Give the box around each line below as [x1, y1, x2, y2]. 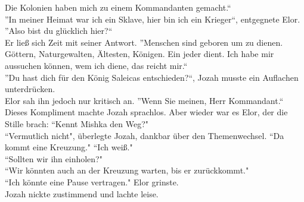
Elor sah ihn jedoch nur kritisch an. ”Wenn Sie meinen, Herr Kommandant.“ [5, 94, 284, 106]
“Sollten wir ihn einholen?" [5, 152, 103, 165]
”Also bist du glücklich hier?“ [5, 24, 113, 37]
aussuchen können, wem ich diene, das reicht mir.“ [5, 59, 188, 71]
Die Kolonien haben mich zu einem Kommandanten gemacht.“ [5, 1, 231, 13]
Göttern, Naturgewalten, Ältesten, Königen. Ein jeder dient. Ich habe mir [5, 48, 274, 60]
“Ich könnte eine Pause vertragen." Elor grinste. [5, 175, 179, 188]
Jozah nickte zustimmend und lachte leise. [5, 187, 159, 200]
